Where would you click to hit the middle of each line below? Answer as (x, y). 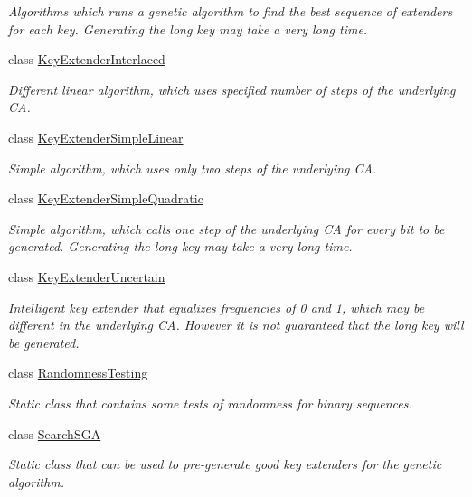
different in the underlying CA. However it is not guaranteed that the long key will (236, 325)
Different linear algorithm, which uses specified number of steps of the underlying (232, 89)
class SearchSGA (55, 433)
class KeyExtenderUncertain (87, 276)
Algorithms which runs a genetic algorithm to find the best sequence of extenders (231, 11)
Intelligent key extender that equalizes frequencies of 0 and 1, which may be (217, 307)
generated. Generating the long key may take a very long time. (180, 246)
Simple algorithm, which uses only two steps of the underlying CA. (193, 168)
